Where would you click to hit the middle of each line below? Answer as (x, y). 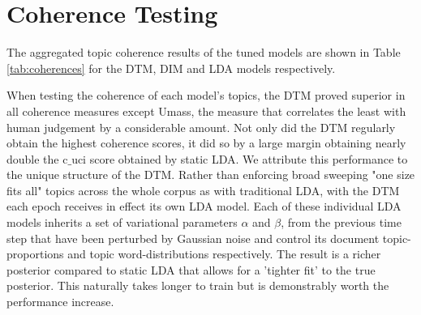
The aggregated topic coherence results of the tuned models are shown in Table (204, 52)
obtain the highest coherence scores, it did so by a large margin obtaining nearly (206, 143)
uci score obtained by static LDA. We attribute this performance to (240, 158)
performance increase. (60, 302)
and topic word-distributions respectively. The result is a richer (224, 254)
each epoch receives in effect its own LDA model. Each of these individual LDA (204, 206)
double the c (37, 158)
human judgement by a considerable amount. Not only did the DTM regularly (201, 127)
